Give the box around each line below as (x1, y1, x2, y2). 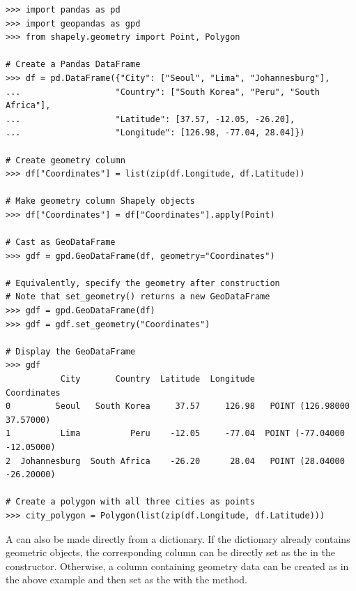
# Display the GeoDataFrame (6, 346, 136, 357)
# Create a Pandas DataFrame (6, 59, 141, 70)
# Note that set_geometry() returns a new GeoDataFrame (6, 292, 270, 302)
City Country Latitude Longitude (60, 374, 255, 384)
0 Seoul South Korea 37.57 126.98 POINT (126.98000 (6, 401, 350, 412)
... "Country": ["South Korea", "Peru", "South (6, 87, 320, 97)
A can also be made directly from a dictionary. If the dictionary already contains (6, 531, 350, 546)
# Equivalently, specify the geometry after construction (6, 278, 280, 288)
